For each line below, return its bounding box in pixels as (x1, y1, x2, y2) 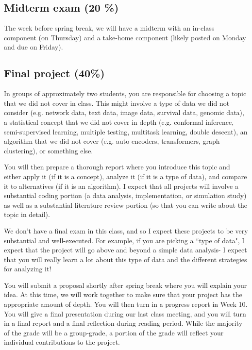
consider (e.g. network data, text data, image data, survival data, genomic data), (4, 107, 244, 117)
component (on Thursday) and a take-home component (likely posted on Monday (4, 32, 246, 42)
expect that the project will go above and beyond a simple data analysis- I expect (4, 245, 247, 255)
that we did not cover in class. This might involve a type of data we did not (4, 98, 230, 108)
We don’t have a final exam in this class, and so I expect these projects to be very (4, 225, 248, 235)
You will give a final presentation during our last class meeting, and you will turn (4, 308, 246, 318)
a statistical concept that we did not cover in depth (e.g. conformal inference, (4, 117, 234, 127)
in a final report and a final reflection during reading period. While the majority (4, 318, 243, 328)
